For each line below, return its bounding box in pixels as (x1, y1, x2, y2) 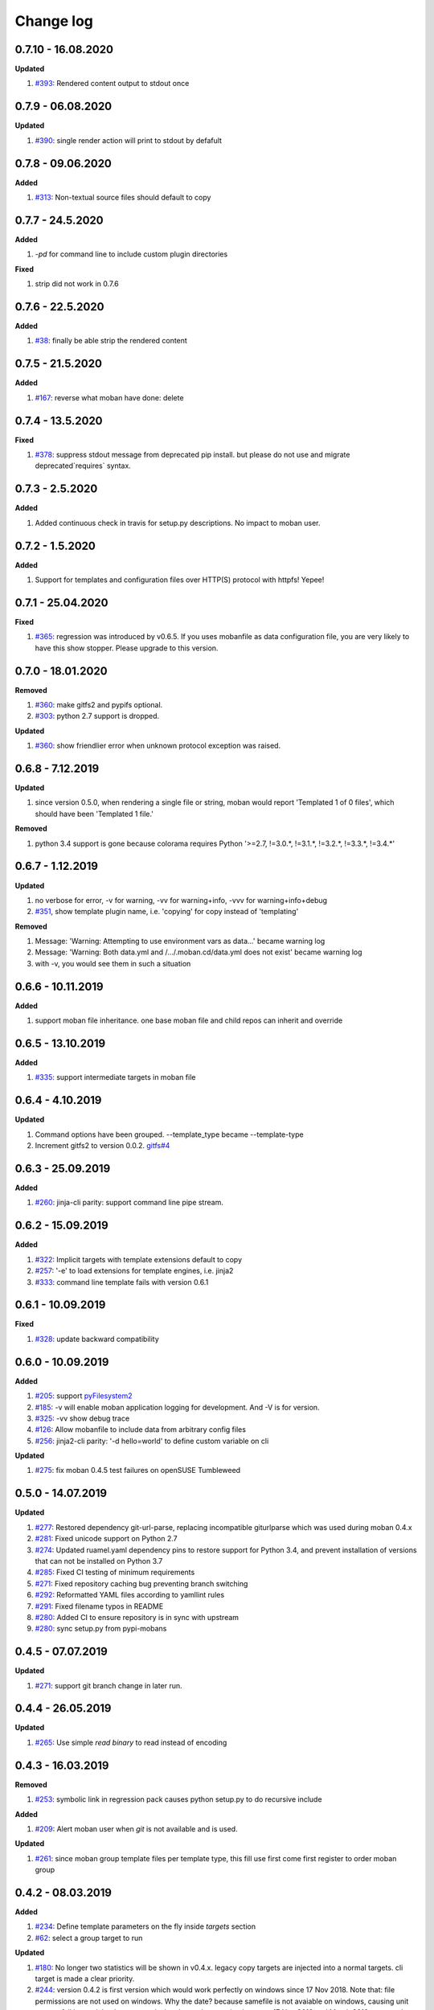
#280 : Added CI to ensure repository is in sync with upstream (35, 1612, 240, 1622)
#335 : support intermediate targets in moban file (35, 1073, 196, 1082)
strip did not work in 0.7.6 (35, 279, 120, 289)
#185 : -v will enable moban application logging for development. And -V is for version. (35, 1402, 321, 1412)
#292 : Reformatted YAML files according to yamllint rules (35, 1590, 225, 1600)
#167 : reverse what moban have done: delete (35, 392, 184, 402)
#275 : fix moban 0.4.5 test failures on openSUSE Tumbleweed (35, 1466, 241, 1475)
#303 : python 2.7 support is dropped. (35, 712, 160, 721)
